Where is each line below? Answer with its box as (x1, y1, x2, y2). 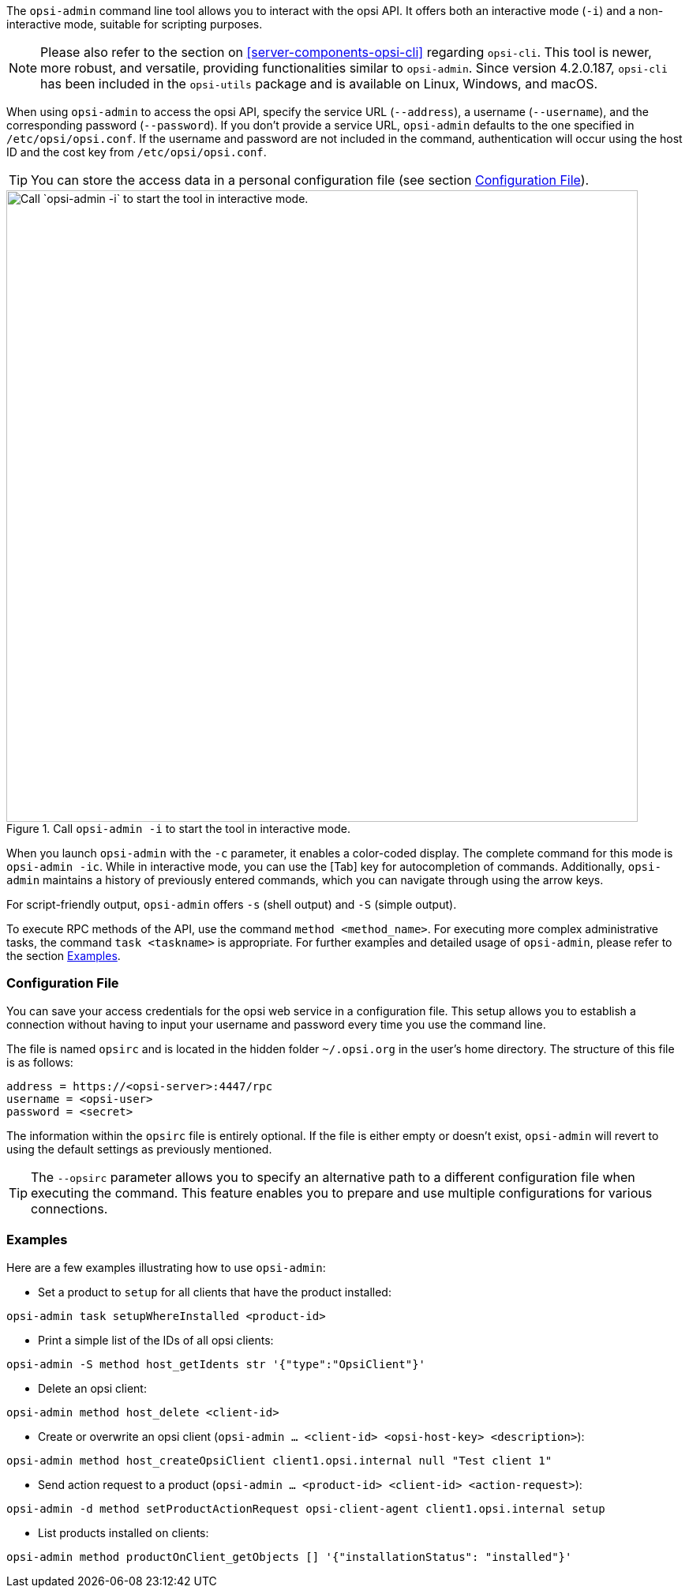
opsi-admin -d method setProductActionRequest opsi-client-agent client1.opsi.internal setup (6, 1502, 605, 1515)
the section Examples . (6, 949, 121, 962)
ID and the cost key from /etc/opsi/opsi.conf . (6, 145, 267, 159)
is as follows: (6, 1055, 73, 1069)
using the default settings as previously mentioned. (6, 1142, 272, 1156)
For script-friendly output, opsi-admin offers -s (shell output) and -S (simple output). (6, 898, 457, 911)
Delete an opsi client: (38, 1381, 147, 1395)
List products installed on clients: (38, 1525, 209, 1540)
